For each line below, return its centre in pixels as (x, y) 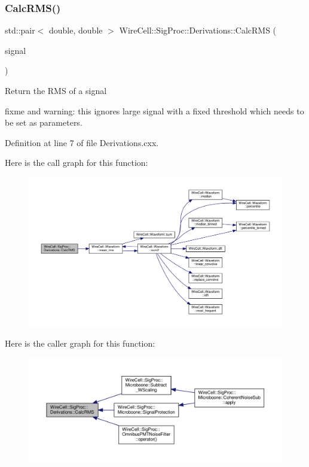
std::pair (20, 30)
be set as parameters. (44, 122)
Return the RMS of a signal (56, 90)
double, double (76, 30)
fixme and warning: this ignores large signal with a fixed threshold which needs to (154, 110)
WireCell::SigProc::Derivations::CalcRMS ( (198, 30)
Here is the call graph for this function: (77, 163)
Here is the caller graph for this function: (80, 343)
